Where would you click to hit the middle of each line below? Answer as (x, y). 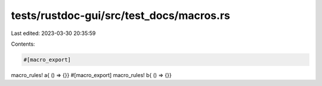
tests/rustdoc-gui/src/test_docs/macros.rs (121, 15)
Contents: (23, 44)
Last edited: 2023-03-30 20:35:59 (53, 33)
